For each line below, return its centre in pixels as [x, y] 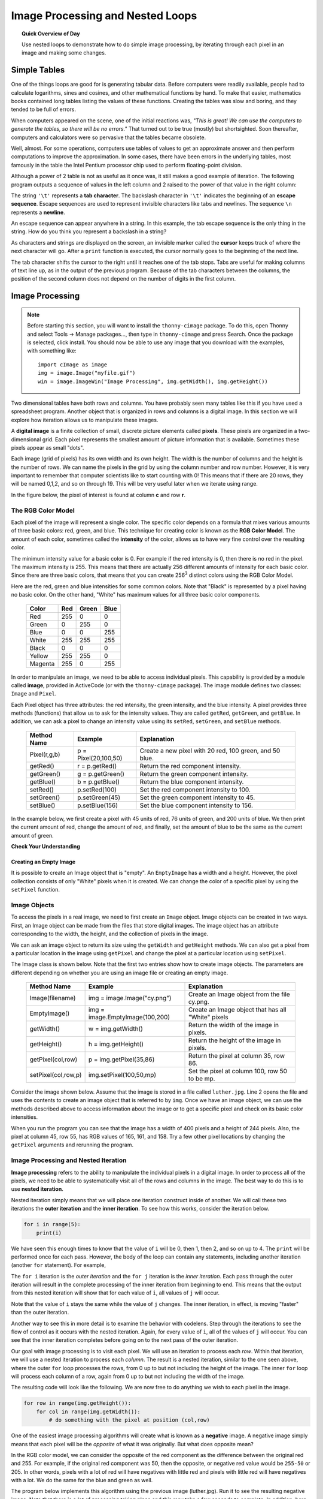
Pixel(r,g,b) [45, 754]
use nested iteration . [37, 1189]
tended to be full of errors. [44, 109]
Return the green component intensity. [194, 773]
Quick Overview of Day [51, 34]
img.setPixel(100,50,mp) [122, 1075]
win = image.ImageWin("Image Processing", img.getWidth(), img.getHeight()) [153, 381]
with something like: [52, 351]
